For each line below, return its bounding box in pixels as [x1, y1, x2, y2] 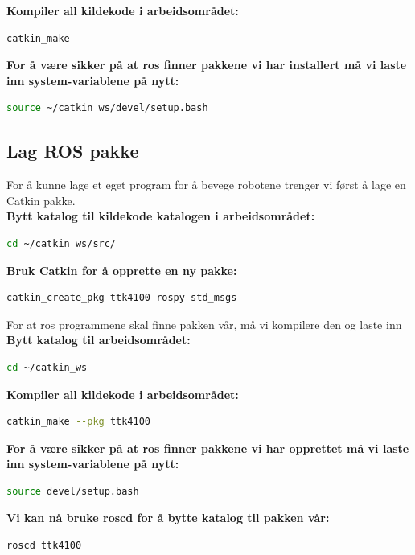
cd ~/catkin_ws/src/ [6, 237, 117, 249]
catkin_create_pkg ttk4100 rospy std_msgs [6, 292, 237, 304]
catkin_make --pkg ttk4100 [6, 416, 150, 428]
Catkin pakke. [6, 191, 76, 208]
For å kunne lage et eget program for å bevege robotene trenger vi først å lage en [6, 176, 406, 193]
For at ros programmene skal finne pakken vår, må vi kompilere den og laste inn [6, 315, 402, 332]
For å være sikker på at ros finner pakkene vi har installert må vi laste [6, 56, 407, 73]
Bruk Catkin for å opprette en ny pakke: [6, 261, 237, 278]
